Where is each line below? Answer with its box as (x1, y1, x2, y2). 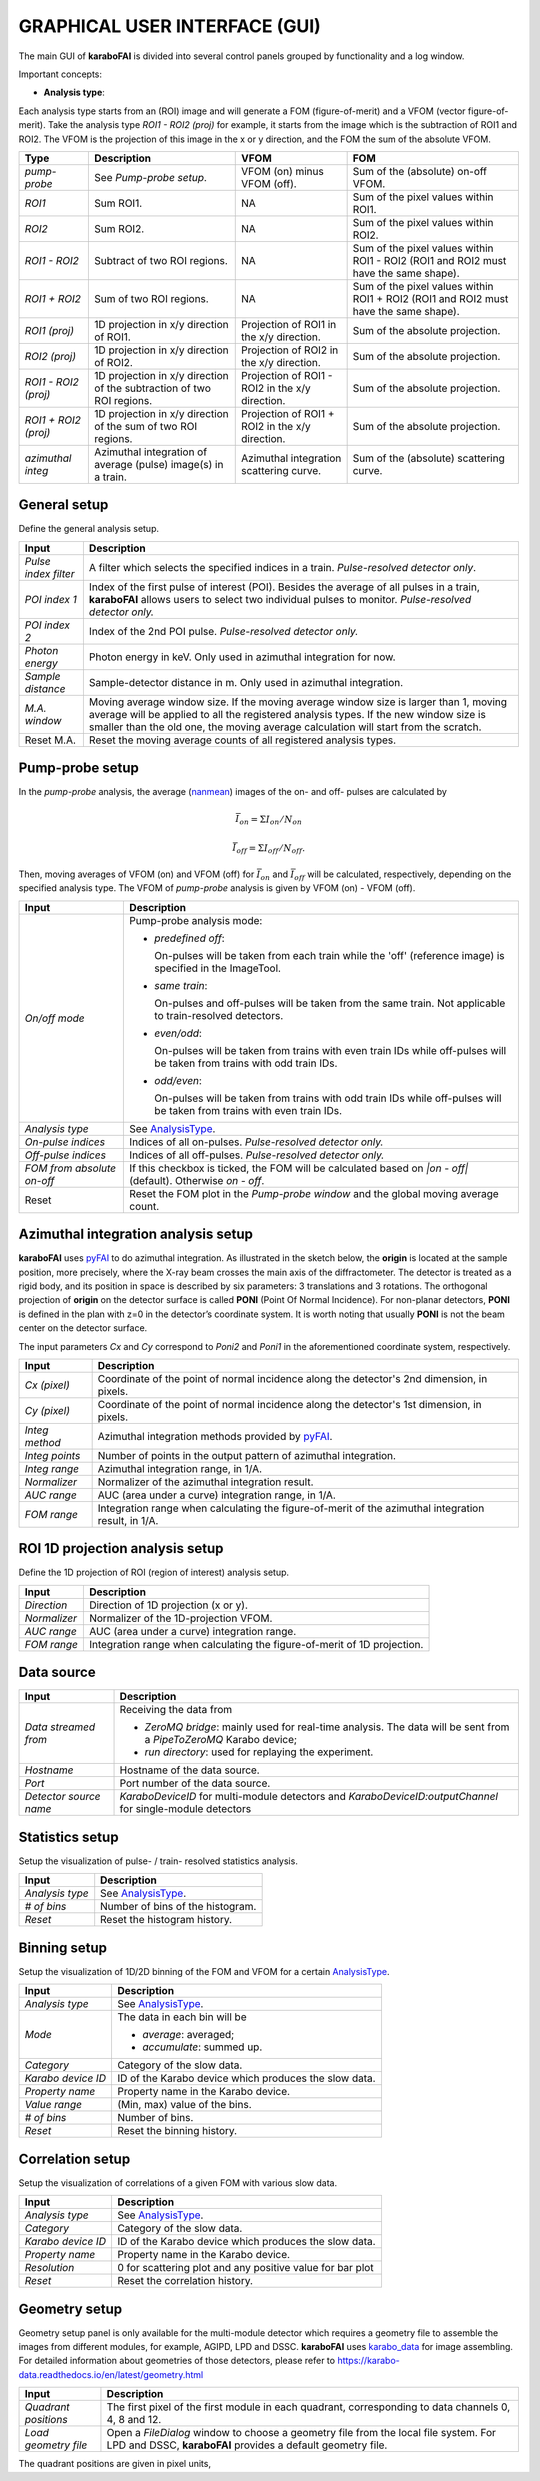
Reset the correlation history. (116, 2274, 254, 2288)
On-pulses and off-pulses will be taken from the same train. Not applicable (154, 996, 506, 1010)
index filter (24, 566, 75, 580)
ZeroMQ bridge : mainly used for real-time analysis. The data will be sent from (144, 1720, 510, 1734)
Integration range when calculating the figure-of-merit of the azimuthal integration (97, 1501, 485, 1515)
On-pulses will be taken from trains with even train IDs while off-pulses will (154, 1043, 507, 1057)
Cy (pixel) (24, 1403, 70, 1417)
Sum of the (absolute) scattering (352, 451, 505, 465)
